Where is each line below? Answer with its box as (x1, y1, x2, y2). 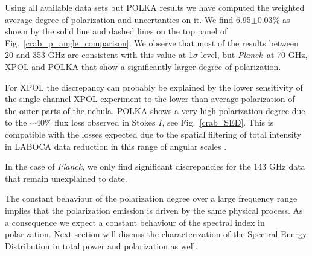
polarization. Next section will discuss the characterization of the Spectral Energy (5, 228, 307, 240)
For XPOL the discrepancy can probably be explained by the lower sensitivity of (5, 80, 303, 93)
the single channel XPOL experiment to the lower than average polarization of (5, 92, 295, 105)
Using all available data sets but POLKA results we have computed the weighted (5, 1, 305, 13)
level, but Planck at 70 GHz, (200, 48, 308, 61)
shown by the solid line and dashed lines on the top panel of (5, 25, 228, 37)
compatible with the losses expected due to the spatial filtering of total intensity (5, 127, 302, 140)
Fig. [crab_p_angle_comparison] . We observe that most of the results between (5, 36, 299, 49)
